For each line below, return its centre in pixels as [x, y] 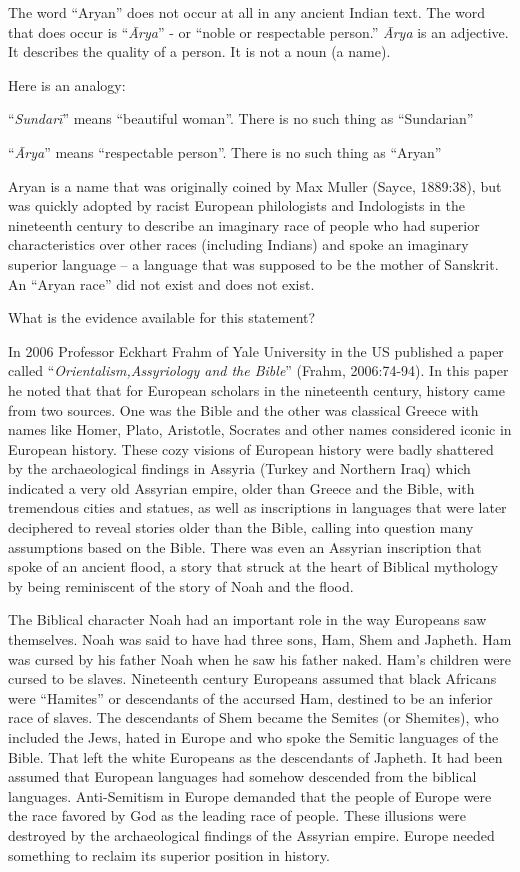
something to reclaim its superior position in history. [169, 854]
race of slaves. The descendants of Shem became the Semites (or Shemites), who [253, 717]
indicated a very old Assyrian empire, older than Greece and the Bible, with [241, 487]
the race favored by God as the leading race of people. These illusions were [237, 815]
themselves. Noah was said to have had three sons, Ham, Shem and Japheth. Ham [260, 639]
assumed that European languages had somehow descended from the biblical [242, 776]
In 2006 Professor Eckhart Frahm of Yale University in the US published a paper [256, 350]
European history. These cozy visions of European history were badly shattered [251, 448]
